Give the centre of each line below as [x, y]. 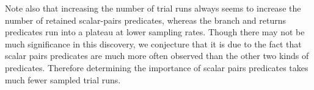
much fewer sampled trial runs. [63, 79]
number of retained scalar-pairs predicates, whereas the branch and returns [146, 20]
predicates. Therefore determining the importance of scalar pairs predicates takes [157, 67]
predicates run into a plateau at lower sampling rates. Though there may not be [155, 32]
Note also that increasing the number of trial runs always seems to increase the [153, 8]
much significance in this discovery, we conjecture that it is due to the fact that [153, 43]
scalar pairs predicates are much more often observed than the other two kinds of [157, 56]
